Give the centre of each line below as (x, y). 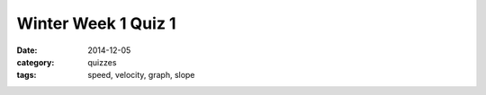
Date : (27, 50)
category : (36, 62)
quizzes (102, 62)
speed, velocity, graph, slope (141, 75)
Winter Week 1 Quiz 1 (96, 23)
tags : (27, 75)
